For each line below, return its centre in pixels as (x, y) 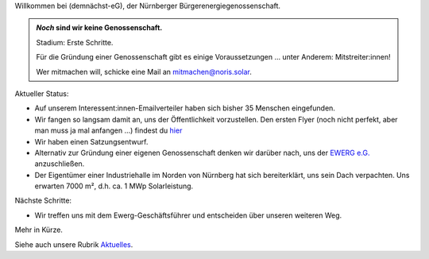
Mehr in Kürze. (39, 230)
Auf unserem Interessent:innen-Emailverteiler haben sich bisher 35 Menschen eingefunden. (185, 108)
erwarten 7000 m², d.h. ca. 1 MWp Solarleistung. (114, 186)
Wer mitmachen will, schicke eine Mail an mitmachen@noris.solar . (144, 72)
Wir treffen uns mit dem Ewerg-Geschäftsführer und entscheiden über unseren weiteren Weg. (188, 215)
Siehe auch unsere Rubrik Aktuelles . (74, 244)
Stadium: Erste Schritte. (75, 42)
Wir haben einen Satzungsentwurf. (91, 141)
